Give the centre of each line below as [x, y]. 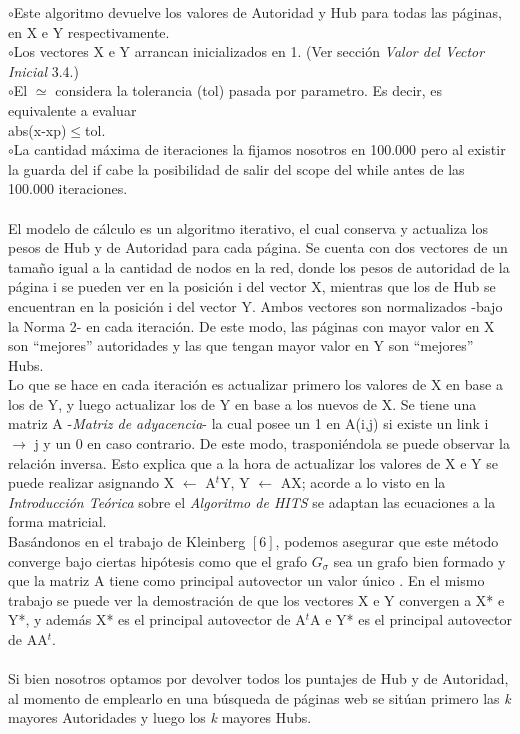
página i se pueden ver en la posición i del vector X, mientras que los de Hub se [252, 286]
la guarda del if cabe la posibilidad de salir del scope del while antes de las [236, 168]
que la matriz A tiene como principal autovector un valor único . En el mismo [246, 580]
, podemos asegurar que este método [387, 541]
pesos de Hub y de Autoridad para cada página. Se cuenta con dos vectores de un [258, 247]
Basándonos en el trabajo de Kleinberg [127, 541]
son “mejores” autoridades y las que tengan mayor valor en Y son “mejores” [241, 345]
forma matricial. [57, 521]
